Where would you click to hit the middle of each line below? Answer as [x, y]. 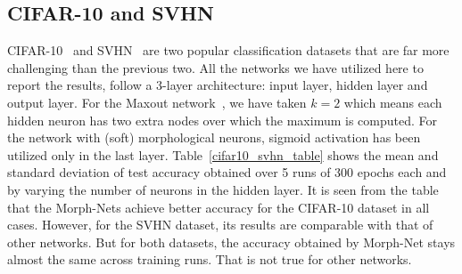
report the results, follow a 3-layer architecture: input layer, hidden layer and [218, 85]
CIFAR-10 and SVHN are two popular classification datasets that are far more [228, 50]
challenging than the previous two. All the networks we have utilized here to [215, 67]
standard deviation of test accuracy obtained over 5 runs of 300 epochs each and [227, 172]
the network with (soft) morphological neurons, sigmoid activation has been [214, 137]
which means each [393, 102]
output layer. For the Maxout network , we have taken [157, 102]
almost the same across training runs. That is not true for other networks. [210, 259]
